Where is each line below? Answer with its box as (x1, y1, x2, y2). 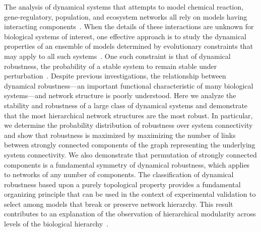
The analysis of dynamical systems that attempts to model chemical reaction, (4, 2, 243, 12)
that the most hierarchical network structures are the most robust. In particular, (4, 110, 253, 120)
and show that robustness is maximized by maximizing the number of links (4, 129, 236, 140)
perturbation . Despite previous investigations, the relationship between (4, 70, 226, 81)
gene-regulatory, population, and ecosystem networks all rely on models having (4, 11, 247, 22)
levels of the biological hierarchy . (4, 218, 109, 229)
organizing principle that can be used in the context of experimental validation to (4, 189, 256, 199)
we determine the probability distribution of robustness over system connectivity (4, 120, 253, 130)
